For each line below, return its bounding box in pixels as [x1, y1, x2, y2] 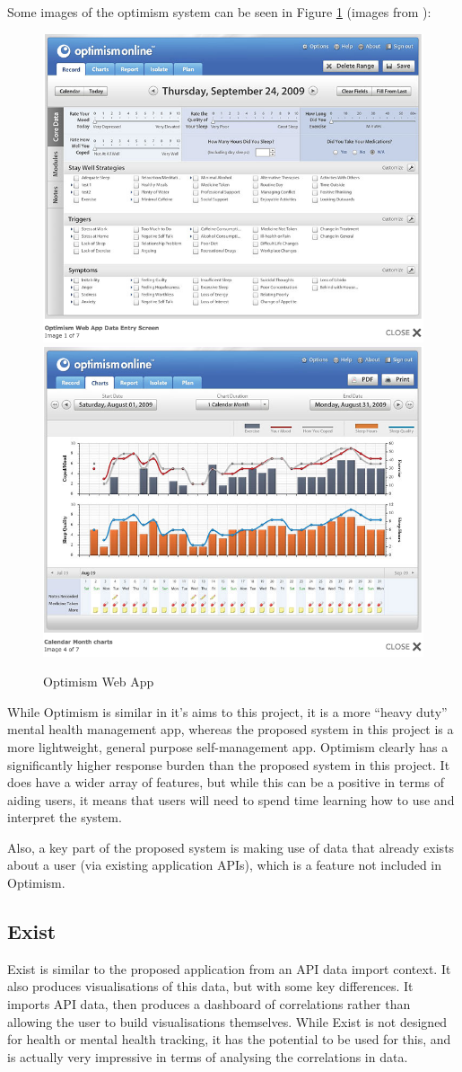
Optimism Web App [43, 672, 154, 691]
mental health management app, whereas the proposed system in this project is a [7, 720, 454, 739]
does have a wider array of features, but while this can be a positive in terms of [7, 773, 445, 792]
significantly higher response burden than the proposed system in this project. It [7, 755, 450, 774]
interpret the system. [7, 808, 122, 827]
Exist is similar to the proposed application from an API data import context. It [7, 959, 451, 978]
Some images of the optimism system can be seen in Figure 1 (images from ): [7, 3, 431, 21]
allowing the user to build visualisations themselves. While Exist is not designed [7, 1012, 448, 1031]
